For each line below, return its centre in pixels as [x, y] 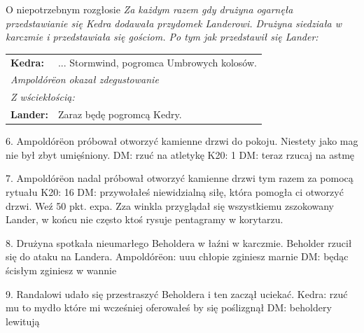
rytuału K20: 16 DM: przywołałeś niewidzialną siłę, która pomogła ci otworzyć [175, 191]
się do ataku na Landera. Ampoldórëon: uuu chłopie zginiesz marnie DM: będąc [177, 256]
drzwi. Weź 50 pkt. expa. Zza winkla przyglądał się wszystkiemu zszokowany [170, 205]
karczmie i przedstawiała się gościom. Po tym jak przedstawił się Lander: [162, 37]
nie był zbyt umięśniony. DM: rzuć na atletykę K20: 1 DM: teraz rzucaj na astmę [180, 154]
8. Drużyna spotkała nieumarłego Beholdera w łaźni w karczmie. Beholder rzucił [179, 242]
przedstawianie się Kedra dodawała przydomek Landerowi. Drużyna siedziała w [174, 23]
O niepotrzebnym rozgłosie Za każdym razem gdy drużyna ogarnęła [149, 9]
